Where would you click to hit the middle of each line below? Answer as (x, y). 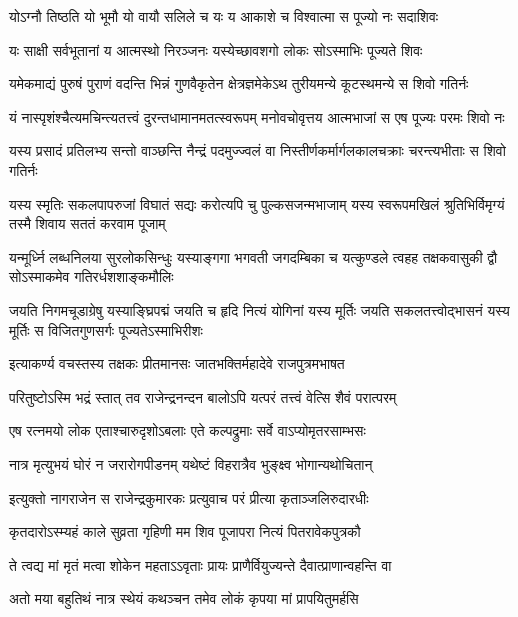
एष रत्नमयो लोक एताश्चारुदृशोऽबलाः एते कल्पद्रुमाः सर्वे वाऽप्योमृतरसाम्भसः (187, 430)
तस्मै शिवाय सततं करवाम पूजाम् (87, 223)
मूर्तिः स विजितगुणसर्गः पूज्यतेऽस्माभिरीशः (106, 329)
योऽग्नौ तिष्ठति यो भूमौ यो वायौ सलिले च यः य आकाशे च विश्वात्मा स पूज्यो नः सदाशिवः (224, 16)
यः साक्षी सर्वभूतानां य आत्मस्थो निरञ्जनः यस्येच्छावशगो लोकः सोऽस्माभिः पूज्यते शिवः (216, 49)
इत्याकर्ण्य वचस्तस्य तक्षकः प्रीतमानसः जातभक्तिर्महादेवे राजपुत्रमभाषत (177, 363)
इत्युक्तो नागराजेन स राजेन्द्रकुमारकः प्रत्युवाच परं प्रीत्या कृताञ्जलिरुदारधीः (189, 497)
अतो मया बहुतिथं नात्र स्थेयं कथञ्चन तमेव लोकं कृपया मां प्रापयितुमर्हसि (184, 598)
